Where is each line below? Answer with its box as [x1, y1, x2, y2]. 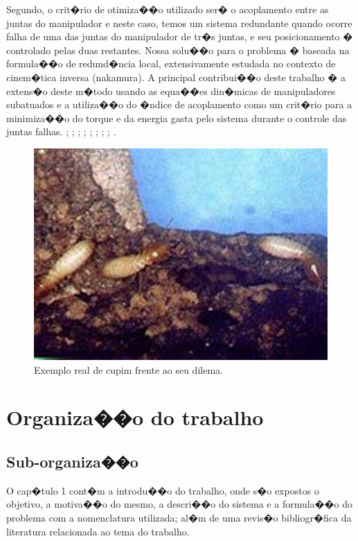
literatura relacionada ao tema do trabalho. [6, 524, 190, 538]
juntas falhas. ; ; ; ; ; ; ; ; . [6, 124, 116, 139]
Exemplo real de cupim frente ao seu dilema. [34, 362, 223, 377]
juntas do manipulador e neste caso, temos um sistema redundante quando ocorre [6, 15, 352, 30]
